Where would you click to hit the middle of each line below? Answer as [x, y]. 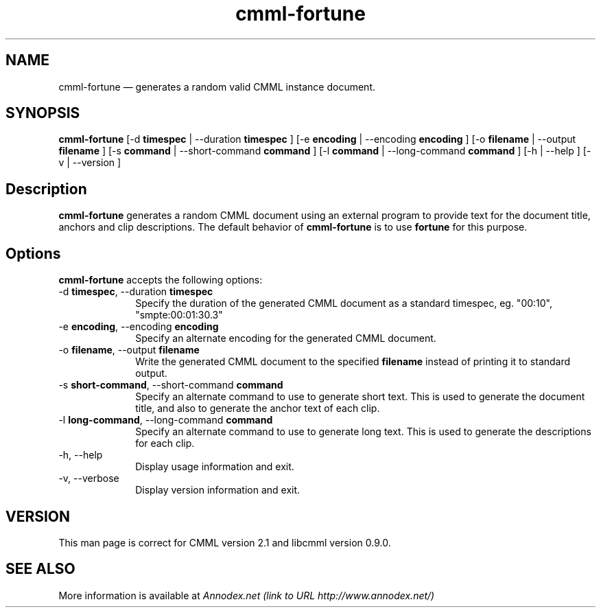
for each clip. [165, 443]
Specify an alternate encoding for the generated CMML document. [286, 338]
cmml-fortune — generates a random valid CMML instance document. [217, 86]
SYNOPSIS [43, 113]
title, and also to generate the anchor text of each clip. [258, 408]
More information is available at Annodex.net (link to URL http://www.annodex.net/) [247, 595]
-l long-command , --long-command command [166, 420]
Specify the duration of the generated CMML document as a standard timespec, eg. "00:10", [344, 303]
